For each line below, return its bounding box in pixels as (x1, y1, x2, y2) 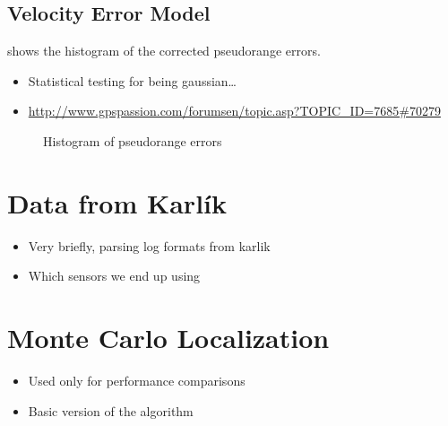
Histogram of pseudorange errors (43, 131, 222, 150)
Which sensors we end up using (28, 266, 201, 285)
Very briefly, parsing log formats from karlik (28, 236, 271, 255)
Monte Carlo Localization (7, 319, 330, 356)
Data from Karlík (7, 184, 228, 221)
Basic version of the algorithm (28, 401, 194, 420)
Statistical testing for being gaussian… (28, 71, 237, 90)
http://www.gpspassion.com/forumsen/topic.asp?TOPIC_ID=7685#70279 (28, 101, 441, 120)
